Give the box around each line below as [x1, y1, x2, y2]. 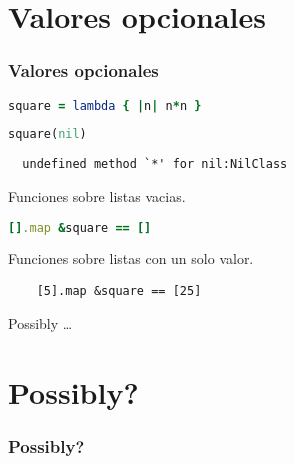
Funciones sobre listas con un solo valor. [8, 248, 254, 269]
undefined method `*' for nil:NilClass [22, 157, 288, 172]
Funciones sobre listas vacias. [8, 186, 186, 206]
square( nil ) [8, 127, 87, 142]
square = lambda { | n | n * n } [8, 98, 202, 113]
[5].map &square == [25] [36, 284, 202, 299]
